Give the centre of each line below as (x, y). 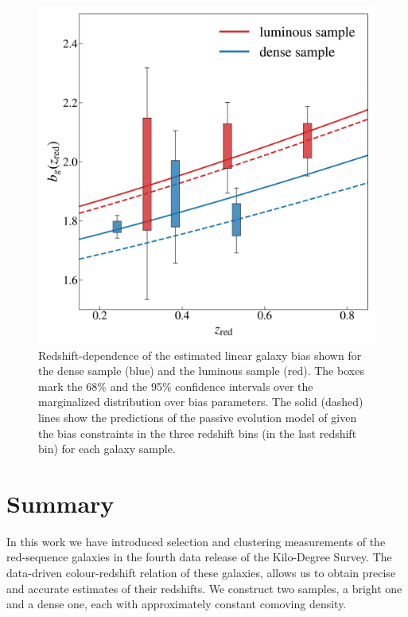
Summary (60, 503)
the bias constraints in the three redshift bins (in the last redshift (198, 433)
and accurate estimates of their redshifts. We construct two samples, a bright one (204, 588)
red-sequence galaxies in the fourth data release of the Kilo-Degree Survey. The (199, 557)
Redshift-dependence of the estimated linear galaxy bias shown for (200, 355)
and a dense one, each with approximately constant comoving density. (177, 604)
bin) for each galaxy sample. (107, 449)
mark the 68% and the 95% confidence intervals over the (176, 386)
